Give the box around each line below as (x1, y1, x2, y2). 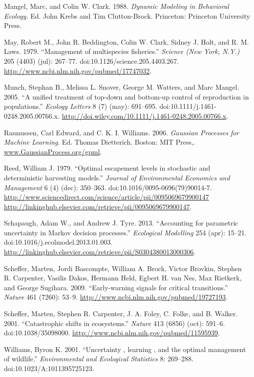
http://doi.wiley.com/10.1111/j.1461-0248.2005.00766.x (62, 110, 227, 121)
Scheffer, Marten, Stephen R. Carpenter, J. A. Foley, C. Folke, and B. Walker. (4, 308, 238, 319)
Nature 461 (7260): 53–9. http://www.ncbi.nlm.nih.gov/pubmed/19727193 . (4, 292, 228, 302)
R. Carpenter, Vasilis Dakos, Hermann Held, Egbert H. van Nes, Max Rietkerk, (4, 273, 242, 283)
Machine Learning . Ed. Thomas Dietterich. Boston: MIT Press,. (4, 137, 195, 147)
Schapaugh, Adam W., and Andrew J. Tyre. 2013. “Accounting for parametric (4, 218, 238, 228)
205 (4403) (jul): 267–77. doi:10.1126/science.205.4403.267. (4, 55, 179, 66)
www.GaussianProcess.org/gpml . (4, 146, 102, 156)
